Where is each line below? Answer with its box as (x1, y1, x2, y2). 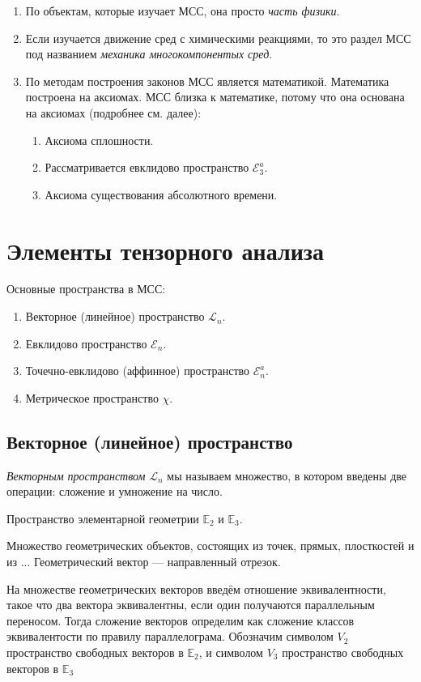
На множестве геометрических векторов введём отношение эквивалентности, (6, 580, 386, 597)
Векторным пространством (6, 467, 146, 484)
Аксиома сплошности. (45, 131, 154, 148)
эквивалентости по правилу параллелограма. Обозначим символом (6, 628, 334, 645)
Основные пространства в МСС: (6, 280, 166, 297)
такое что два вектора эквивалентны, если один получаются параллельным (6, 596, 375, 613)
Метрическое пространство (25, 389, 159, 406)
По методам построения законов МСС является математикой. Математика (25, 72, 389, 89)
